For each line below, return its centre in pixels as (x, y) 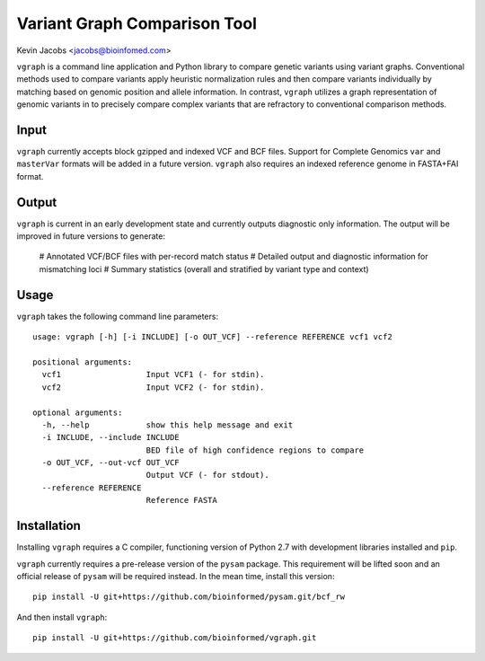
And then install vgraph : (62, 617)
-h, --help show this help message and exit (168, 425)
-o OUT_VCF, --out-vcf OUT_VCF (110, 463)
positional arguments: (83, 362)
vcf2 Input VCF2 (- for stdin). (153, 387)
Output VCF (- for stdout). (207, 475)
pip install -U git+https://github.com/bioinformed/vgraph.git (175, 638)
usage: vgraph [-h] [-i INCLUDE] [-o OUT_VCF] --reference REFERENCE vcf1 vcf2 (212, 337)
